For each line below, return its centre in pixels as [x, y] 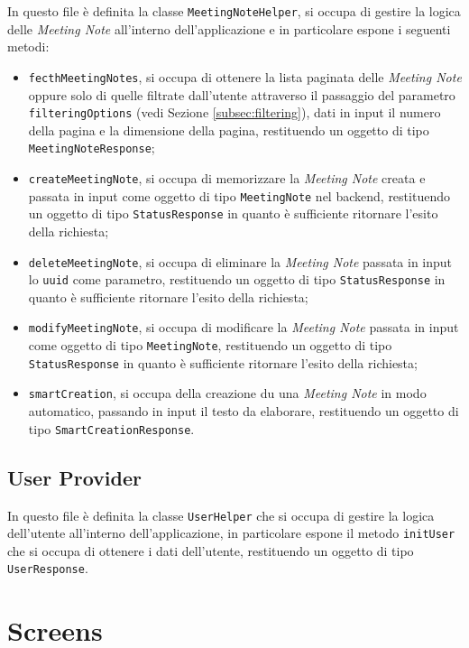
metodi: [28, 46]
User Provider [74, 477]
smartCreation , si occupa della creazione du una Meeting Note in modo [227, 393]
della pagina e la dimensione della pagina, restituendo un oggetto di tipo [229, 130]
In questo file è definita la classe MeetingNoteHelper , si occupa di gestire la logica [234, 11]
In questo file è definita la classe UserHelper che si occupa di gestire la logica [221, 515]
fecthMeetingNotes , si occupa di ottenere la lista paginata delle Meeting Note [245, 76]
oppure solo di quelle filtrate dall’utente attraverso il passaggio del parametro [242, 94]
